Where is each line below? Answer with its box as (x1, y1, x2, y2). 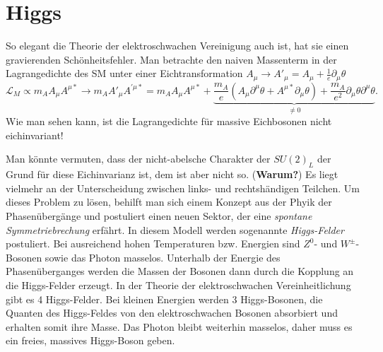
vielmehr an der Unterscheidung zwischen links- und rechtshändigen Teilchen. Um (6, 180, 360, 195)
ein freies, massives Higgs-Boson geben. (6, 333, 175, 348)
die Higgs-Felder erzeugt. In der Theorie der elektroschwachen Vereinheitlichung (6, 277, 351, 292)
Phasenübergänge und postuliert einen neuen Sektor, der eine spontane (6, 208, 312, 223)
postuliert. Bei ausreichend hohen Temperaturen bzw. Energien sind (6, 236, 300, 251)
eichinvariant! (6, 127, 64, 142)
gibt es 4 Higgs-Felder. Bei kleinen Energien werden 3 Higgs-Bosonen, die (6, 291, 323, 306)
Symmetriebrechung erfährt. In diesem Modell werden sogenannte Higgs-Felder (6, 222, 344, 237)
